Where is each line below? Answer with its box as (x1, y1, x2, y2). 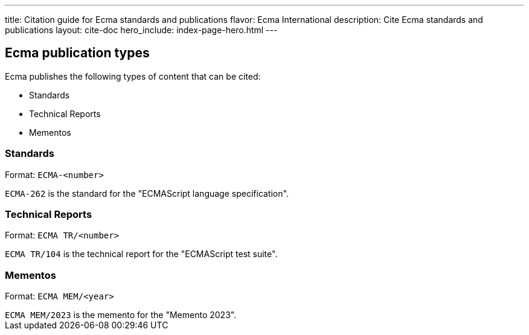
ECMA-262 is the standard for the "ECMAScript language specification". (5, 188, 289, 199)
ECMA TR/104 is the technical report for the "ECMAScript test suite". (5, 249, 278, 260)
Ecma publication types (5, 45, 150, 61)
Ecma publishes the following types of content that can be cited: (5, 71, 261, 81)
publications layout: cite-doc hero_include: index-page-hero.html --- (5, 25, 278, 35)
